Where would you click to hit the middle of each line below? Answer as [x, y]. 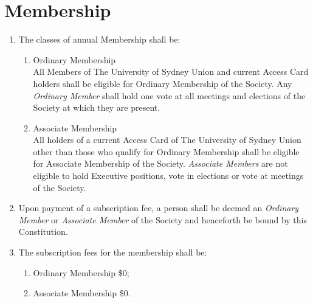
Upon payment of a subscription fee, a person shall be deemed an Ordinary [159, 208]
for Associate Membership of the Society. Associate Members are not [160, 163]
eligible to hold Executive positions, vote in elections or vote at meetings [168, 176]
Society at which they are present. [97, 107]
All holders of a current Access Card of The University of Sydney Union [167, 140]
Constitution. [43, 232]
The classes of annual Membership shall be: [99, 39]
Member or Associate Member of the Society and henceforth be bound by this [163, 219]
